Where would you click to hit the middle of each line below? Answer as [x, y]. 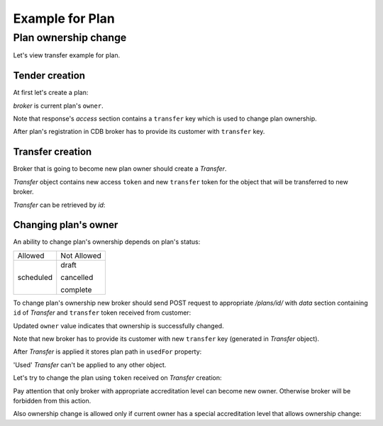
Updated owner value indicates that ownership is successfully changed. [118, 325]
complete [76, 289]
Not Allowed [81, 255]
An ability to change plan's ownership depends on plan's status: [107, 242]
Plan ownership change [70, 38]
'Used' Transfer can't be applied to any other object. [90, 364]
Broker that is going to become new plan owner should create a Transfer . [120, 169]
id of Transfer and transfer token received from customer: [102, 313]
